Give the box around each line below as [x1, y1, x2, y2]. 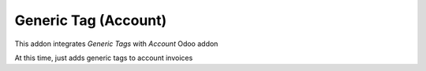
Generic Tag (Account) [14, 12, 167, 29]
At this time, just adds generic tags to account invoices [14, 53, 193, 62]
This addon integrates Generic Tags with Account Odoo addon [14, 39, 219, 48]
